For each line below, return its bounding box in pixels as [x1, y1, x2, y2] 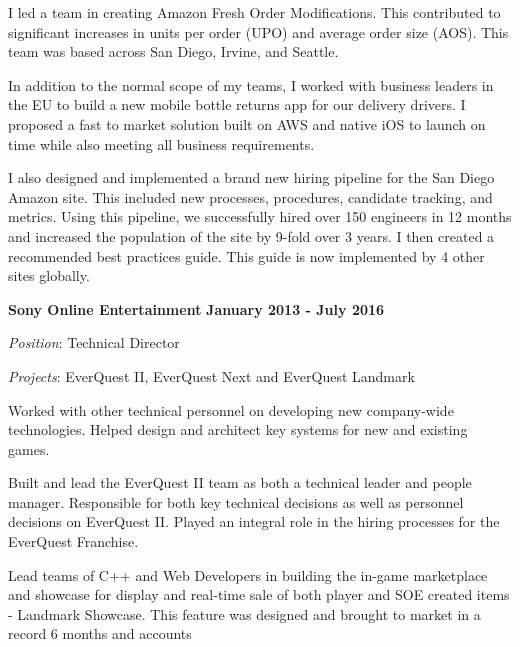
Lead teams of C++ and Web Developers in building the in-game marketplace [8, 564, 488, 585]
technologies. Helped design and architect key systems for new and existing [8, 419, 468, 440]
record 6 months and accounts [8, 623, 192, 644]
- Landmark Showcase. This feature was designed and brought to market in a [8, 603, 481, 624]
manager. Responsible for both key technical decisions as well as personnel [8, 491, 464, 512]
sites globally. [8, 265, 90, 286]
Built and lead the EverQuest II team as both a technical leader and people [8, 472, 472, 493]
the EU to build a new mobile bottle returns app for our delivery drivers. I [8, 94, 466, 115]
